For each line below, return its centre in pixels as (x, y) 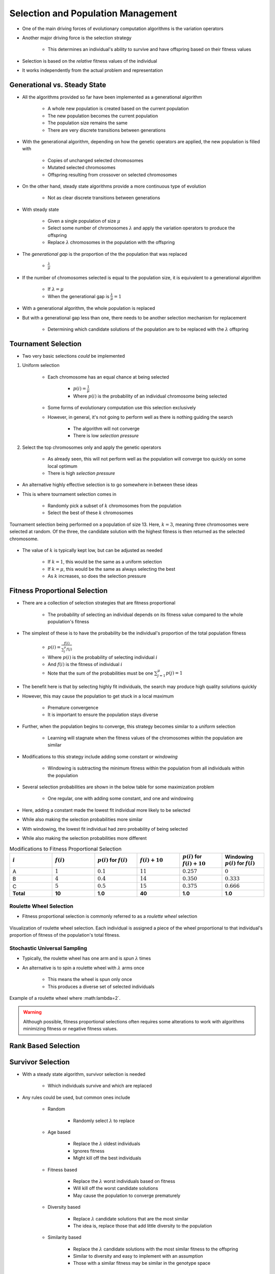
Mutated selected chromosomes (81, 168)
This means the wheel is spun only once (90, 979)
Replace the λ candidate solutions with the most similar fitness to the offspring (156, 1249)
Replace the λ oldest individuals (107, 1144)
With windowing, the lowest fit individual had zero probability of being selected (105, 829)
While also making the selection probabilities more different (85, 838)
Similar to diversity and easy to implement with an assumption (138, 1256)
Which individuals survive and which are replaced (100, 1086)
